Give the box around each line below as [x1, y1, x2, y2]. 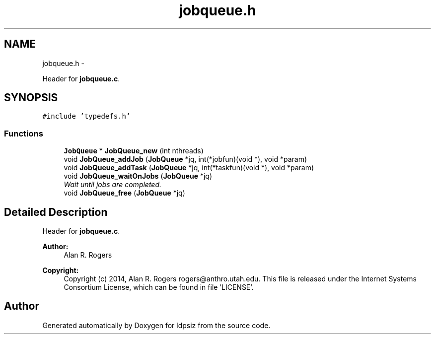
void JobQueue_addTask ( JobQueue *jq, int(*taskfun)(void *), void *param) [64, 163, 314, 172]
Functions [4, 128, 43, 138]
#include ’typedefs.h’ [42, 112, 131, 121]
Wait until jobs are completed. [64, 180, 162, 189]
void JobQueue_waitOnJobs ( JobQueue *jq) [64, 172, 213, 181]
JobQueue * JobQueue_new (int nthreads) [64, 146, 204, 155]
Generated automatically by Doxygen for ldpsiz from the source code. [42, 321, 271, 330]
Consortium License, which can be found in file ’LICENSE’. [64, 283, 254, 292]
